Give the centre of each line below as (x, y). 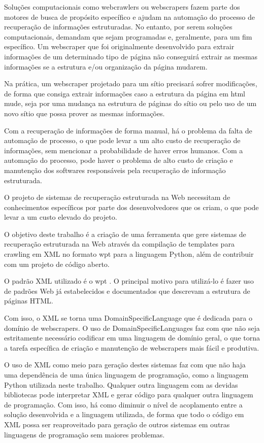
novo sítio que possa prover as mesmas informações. (85, 113)
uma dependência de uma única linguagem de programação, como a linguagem (126, 374)
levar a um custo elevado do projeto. (61, 217)
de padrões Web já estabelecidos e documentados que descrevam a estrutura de (127, 291)
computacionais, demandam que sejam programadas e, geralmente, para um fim (128, 36)
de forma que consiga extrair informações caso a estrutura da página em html (125, 93)
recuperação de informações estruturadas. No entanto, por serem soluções (118, 27)
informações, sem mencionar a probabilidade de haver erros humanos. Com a (124, 150)
